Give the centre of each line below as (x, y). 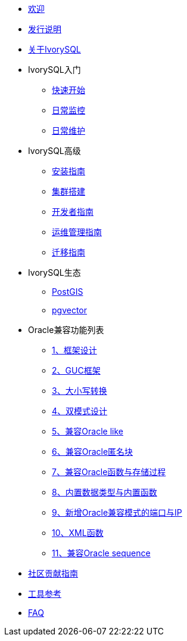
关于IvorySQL (54, 49)
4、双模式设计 (80, 411)
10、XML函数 (78, 533)
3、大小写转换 (80, 391)
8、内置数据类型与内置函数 (105, 492)
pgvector (70, 310)
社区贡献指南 (53, 573)
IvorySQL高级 (54, 151)
